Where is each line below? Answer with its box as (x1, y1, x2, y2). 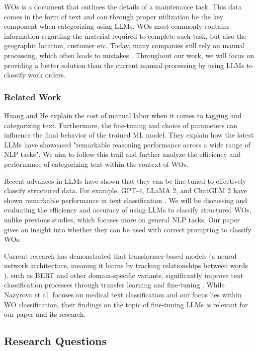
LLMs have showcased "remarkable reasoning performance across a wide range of (4, 139, 251, 149)
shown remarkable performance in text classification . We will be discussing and (4, 195, 248, 205)
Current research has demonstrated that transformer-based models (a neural (4, 250, 237, 261)
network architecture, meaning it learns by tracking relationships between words (4, 260, 248, 271)
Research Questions (4, 333, 107, 349)
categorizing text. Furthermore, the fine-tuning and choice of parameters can (4, 120, 238, 130)
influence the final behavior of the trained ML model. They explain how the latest (4, 130, 254, 140)
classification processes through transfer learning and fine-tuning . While (4, 280, 225, 290)
